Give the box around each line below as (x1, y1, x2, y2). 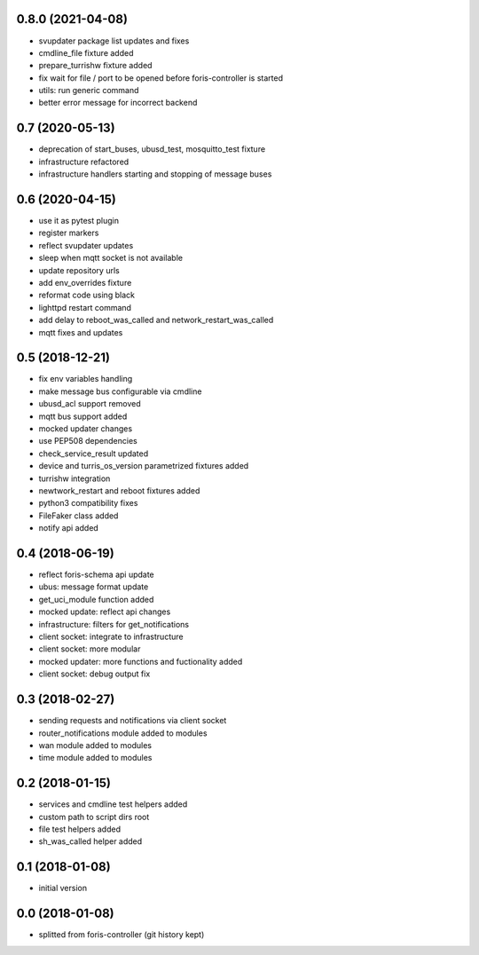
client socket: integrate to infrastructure (38, 631, 184, 643)
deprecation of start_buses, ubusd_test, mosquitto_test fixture (38, 144, 266, 154)
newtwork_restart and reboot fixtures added (38, 485, 200, 496)
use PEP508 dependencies (38, 436, 137, 446)
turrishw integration (38, 473, 111, 484)
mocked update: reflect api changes (38, 606, 171, 617)
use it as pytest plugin (38, 216, 120, 226)
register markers (38, 227, 99, 239)
